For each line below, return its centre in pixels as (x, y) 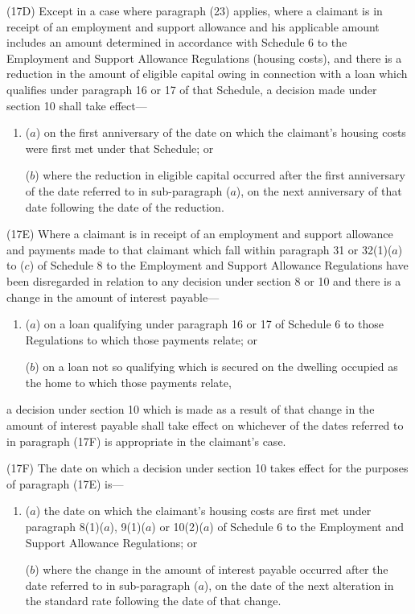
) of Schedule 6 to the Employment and (306, 527)
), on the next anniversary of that (319, 190)
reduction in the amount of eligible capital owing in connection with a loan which (207, 74)
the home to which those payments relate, (128, 382)
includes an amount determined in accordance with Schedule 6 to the (177, 42)
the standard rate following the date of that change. (153, 601)
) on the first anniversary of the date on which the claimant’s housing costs (221, 132)
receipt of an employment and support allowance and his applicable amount (193, 26)
